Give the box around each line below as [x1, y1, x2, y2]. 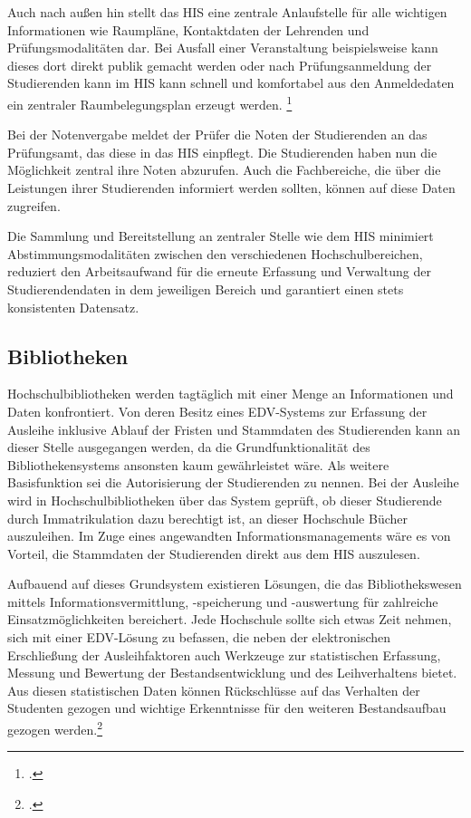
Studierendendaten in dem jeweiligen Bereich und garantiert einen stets [7, 279, 404, 298]
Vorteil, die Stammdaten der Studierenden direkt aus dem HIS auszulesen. [7, 544, 420, 563]
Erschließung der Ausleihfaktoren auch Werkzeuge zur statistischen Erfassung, [7, 645, 441, 664]
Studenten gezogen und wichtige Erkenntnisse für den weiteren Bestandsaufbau [7, 698, 447, 717]
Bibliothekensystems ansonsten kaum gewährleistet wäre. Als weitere [7, 455, 389, 474]
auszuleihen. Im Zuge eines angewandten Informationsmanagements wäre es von [7, 526, 451, 545]
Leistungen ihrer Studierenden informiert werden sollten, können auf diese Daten [7, 178, 456, 197]
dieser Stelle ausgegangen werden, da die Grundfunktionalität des [7, 438, 370, 457]
